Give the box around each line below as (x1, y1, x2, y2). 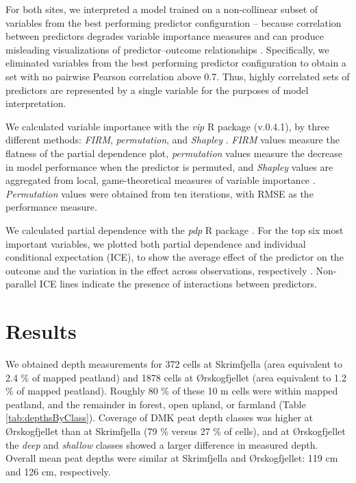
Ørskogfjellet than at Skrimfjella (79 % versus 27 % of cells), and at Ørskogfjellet (5, 423, 346, 438)
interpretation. (5, 96, 66, 110)
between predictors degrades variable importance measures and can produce (5, 29, 324, 43)
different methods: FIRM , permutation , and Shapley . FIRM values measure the (5, 132, 340, 147)
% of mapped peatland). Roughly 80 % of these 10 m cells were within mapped (5, 384, 338, 398)
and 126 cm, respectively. (5, 464, 111, 478)
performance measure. (5, 200, 97, 214)
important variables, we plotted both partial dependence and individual (5, 236, 306, 250)
